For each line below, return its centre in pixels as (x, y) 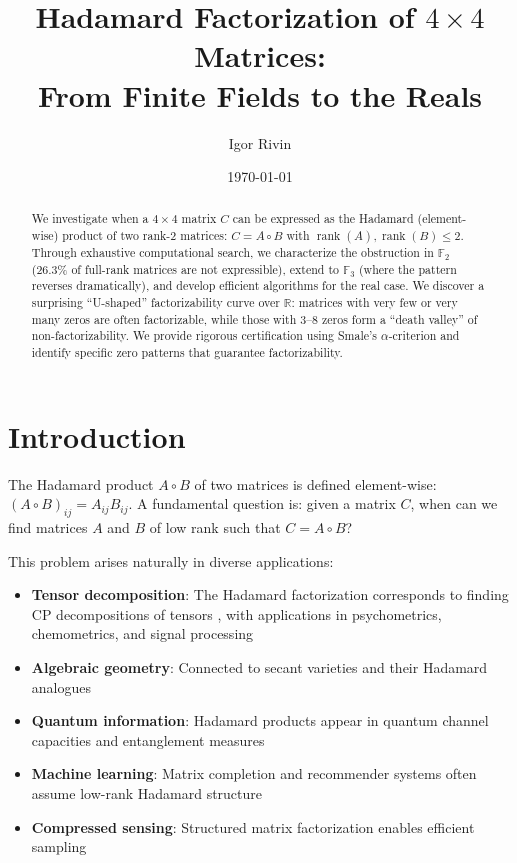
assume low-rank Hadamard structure (147, 793)
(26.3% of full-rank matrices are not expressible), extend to (185, 268)
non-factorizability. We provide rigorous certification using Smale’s (204, 335)
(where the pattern (407, 268)
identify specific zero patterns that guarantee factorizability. (187, 352)
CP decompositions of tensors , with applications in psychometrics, (236, 613)
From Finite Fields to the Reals (260, 94)
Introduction (97, 435)
